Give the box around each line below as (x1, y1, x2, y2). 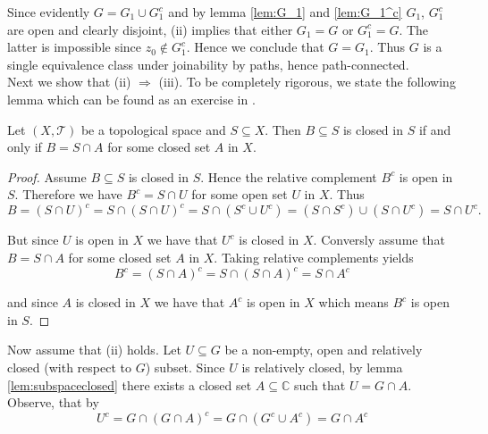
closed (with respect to (7, 357, 132, 376)
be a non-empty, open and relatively (224, 340, 423, 359)
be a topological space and (80, 120, 226, 138)
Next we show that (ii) (7, 72, 131, 91)
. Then (265, 120, 301, 138)
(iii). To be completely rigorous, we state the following (158, 72, 456, 91)
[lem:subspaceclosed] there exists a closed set (7, 375, 252, 394)
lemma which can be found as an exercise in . (7, 89, 256, 108)
